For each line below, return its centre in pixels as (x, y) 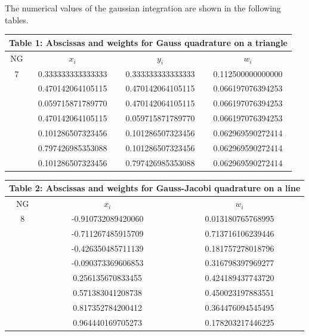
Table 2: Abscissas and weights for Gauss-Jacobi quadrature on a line (155, 188)
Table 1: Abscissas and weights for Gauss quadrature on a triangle (148, 42)
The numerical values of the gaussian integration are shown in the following (143, 8)
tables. (17, 19)
